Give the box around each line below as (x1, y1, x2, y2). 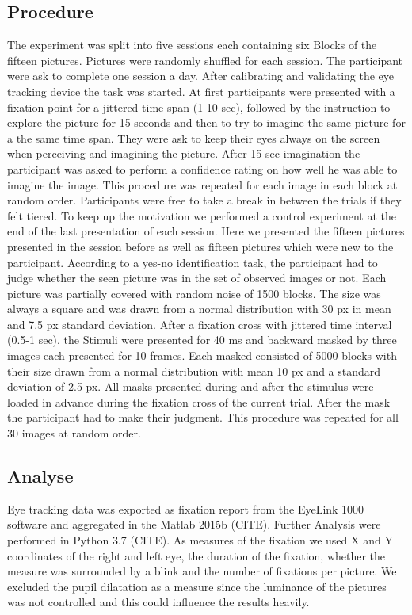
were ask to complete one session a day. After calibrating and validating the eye (7, 67, 395, 84)
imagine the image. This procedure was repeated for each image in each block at (7, 176, 398, 193)
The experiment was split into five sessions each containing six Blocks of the (7, 36, 377, 53)
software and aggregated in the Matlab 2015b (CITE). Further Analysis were (7, 516, 381, 533)
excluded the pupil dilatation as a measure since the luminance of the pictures (7, 578, 387, 594)
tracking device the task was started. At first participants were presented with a (7, 82, 395, 99)
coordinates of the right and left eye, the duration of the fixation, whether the (7, 547, 386, 563)
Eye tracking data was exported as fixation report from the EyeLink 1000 (7, 500, 364, 517)
